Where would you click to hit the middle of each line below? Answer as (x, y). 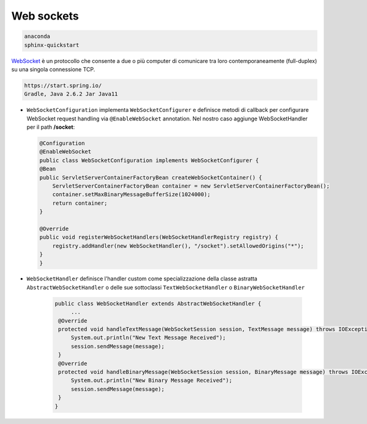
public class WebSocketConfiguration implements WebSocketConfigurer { (149, 160)
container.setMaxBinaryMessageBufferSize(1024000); (132, 195)
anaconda (37, 36)
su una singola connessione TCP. (53, 69)
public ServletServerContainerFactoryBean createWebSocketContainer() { (151, 177)
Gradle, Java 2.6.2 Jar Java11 (71, 94)
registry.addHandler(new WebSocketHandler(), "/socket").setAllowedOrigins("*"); (178, 246)
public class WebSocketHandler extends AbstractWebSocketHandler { (158, 303)
